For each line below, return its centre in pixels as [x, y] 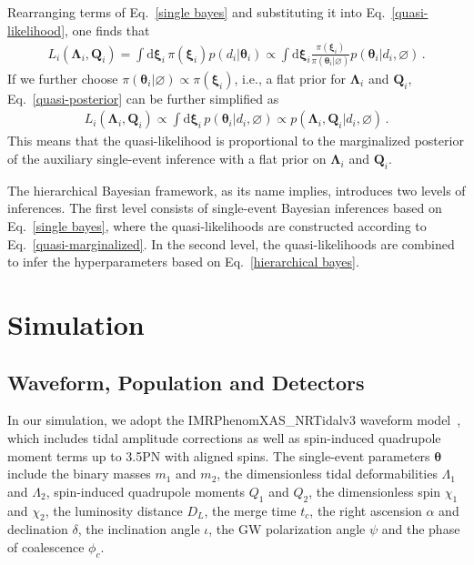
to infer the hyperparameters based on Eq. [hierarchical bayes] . [183, 262]
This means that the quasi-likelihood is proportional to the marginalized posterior [236, 141]
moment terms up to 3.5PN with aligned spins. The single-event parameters [219, 455]
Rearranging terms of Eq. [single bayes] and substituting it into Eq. [197, 12]
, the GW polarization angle [287, 529]
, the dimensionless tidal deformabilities [327, 474]
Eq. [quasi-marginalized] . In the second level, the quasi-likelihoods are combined [231, 243]
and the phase [421, 529]
